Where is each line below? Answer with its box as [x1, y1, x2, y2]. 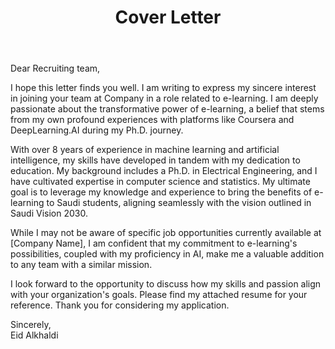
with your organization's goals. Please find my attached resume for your [10, 289, 308, 301]
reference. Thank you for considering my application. [10, 299, 230, 311]
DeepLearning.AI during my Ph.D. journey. [10, 124, 184, 136]
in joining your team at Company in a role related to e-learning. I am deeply [10, 92, 319, 105]
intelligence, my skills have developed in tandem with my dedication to [10, 154, 301, 166]
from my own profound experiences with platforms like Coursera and [10, 114, 295, 126]
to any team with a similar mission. [10, 259, 153, 271]
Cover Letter [114, 6, 222, 29]
